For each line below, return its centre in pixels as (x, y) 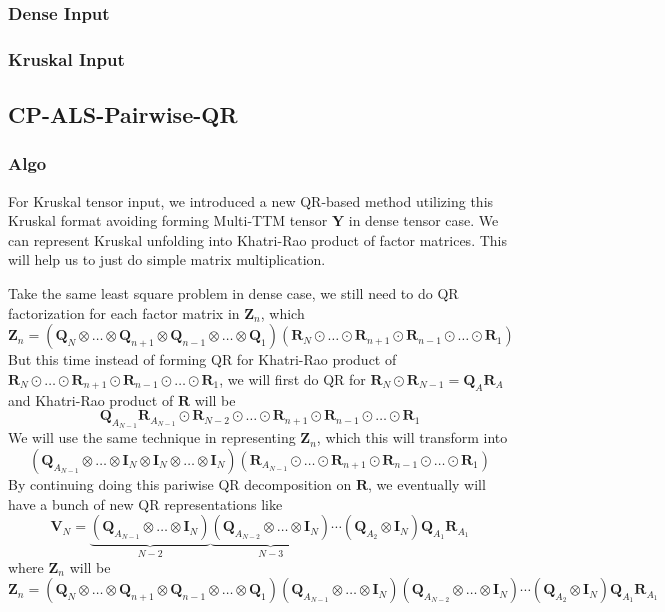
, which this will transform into (412, 437)
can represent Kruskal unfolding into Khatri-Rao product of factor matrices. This (257, 239)
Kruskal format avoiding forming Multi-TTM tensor (168, 220)
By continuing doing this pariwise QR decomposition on (180, 484)
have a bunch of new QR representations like (145, 503)
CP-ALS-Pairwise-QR (123, 114)
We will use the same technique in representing (152, 437)
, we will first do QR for (292, 378)
